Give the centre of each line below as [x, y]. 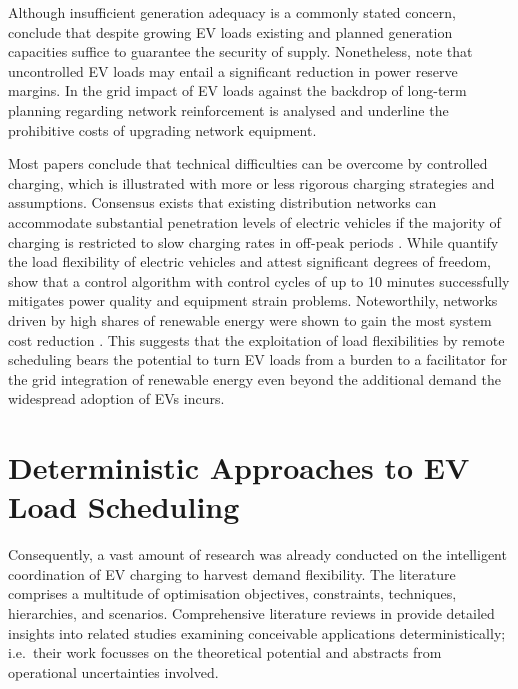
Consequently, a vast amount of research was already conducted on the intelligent [257, 554]
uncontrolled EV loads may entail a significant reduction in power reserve [233, 70]
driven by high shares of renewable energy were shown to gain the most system [250, 319]
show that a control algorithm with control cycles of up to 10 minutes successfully [259, 280]
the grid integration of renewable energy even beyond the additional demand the [254, 378]
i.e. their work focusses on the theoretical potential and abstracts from [225, 652]
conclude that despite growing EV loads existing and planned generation [230, 31]
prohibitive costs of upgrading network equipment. [162, 129]
